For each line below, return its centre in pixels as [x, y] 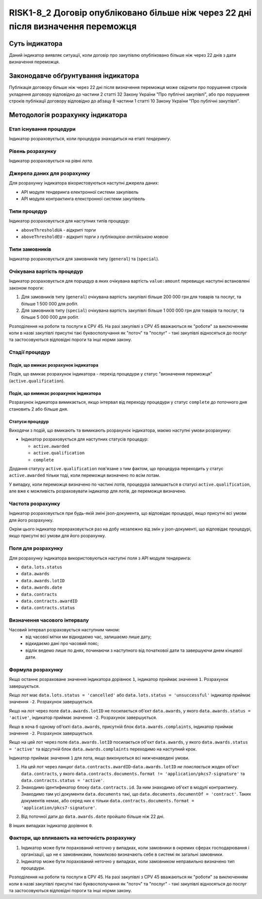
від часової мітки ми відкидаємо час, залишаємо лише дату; [89, 637]
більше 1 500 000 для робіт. [50, 304]
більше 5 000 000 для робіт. [50, 317]
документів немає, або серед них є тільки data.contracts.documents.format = [108, 801]
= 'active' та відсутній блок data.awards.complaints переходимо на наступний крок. [103, 749]
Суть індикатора [36, 43]
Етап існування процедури [42, 129]
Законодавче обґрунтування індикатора [74, 76]
